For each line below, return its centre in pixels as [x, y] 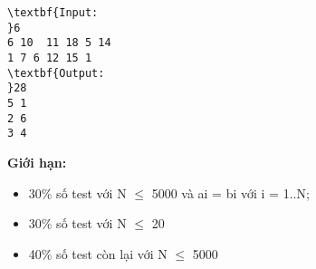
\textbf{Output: [56, 73]
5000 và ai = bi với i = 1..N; [230, 192]
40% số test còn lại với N [98, 253]
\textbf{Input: [53, 13]
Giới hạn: [37, 162]
